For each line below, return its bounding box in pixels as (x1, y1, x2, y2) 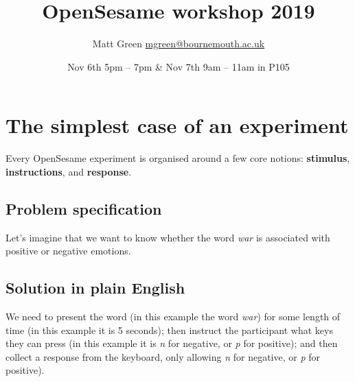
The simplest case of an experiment (5, 111, 349, 139)
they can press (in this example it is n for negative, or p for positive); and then (5, 336, 338, 350)
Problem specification (5, 198, 162, 219)
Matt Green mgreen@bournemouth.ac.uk (92, 36, 265, 51)
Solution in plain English (5, 277, 185, 298)
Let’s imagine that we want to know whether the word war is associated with (5, 230, 330, 244)
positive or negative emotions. (5, 243, 131, 258)
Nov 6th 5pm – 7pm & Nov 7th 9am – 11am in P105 (67, 59, 290, 73)
